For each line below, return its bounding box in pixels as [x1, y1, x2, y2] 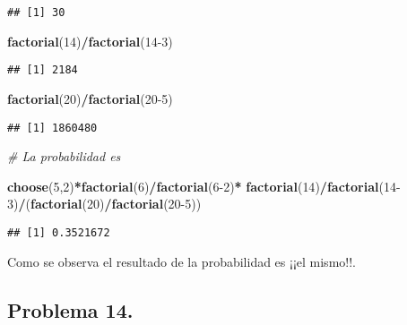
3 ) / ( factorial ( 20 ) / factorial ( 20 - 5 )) [7, 194, 202, 213]
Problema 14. [7, 295, 134, 323]
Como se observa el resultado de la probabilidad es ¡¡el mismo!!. [7, 252, 356, 270]
